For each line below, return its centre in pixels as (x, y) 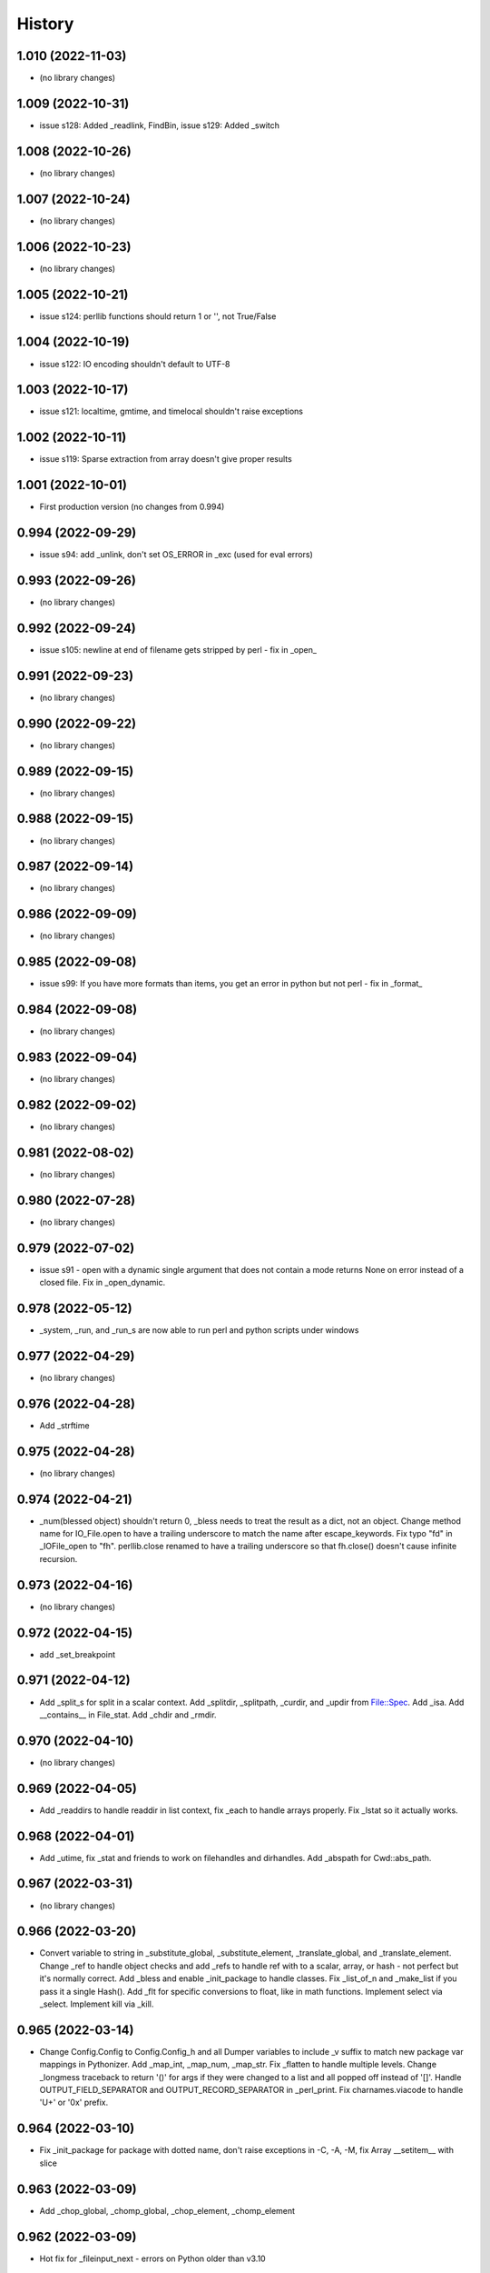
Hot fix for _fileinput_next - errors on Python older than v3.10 (153, 2258)
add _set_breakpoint (77, 1654)
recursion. (59, 1558)
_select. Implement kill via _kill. (97, 2004)
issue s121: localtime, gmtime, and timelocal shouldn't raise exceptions (171, 411)
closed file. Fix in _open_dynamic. (103, 1283)
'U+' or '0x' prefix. (74, 2103)
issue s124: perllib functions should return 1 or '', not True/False (158, 316)
